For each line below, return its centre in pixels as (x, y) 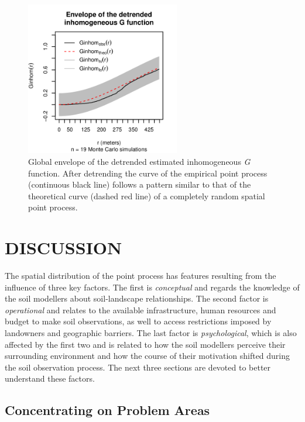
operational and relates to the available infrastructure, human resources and (140, 309)
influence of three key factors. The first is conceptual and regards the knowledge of (152, 287)
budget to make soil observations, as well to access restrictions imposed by (138, 321)
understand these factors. (50, 378)
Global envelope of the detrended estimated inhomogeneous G (139, 161)
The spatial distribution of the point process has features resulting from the (140, 276)
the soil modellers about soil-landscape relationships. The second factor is (137, 298)
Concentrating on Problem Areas (107, 410)
